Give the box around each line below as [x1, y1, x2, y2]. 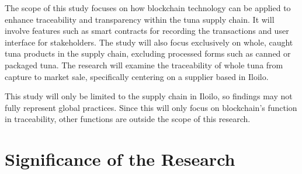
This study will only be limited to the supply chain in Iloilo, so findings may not [5, 90, 293, 102]
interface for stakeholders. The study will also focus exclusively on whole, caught [5, 36, 293, 48]
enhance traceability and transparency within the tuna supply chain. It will [5, 13, 275, 25]
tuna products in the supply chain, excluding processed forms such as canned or [5, 47, 291, 60]
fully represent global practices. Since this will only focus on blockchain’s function [5, 101, 297, 113]
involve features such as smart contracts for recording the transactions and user [5, 25, 289, 37]
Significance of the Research [5, 147, 235, 171]
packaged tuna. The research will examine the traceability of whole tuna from [5, 58, 283, 71]
